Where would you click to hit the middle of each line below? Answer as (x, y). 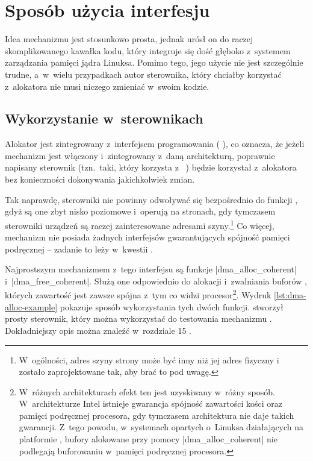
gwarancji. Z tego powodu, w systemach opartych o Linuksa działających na (161, 427)
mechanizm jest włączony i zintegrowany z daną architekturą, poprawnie (140, 155)
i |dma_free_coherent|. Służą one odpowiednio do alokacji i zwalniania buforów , (156, 281)
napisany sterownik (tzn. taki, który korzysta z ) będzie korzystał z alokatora (151, 167)
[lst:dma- (290, 295)
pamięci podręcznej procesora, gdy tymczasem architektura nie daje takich (156, 415)
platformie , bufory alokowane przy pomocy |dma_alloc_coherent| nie (148, 439)
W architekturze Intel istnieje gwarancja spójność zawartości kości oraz (151, 403)
